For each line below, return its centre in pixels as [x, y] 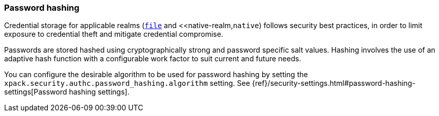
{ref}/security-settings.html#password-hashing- [334, 83]
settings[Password [36, 92]
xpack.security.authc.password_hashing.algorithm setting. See [127, 83]
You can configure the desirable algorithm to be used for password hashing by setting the [156, 75]
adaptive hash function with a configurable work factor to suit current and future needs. [153, 59]
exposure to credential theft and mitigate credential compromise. [114, 34]
